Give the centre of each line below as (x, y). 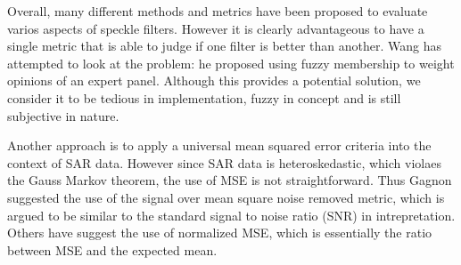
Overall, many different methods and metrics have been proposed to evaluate (218, 11)
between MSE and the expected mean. (112, 249)
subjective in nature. (63, 115)
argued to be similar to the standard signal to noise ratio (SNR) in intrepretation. (231, 215)
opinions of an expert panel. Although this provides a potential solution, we (214, 80)
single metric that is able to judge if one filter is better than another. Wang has (224, 46)
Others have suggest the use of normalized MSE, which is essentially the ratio (220, 233)
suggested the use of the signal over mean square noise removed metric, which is (226, 197)
